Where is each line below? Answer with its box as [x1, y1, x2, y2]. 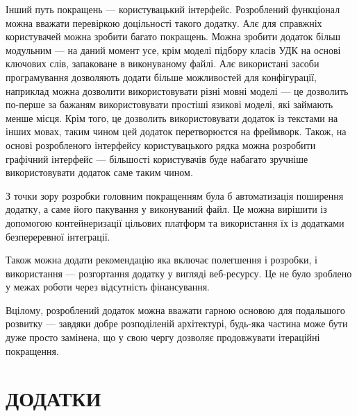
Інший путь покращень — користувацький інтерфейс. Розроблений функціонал [6, 2, 340, 16]
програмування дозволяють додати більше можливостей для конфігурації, [6, 69, 317, 84]
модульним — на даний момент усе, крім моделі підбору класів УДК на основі [6, 42, 341, 57]
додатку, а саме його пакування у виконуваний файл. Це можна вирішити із [6, 202, 327, 216]
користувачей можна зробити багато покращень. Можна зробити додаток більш [6, 29, 341, 44]
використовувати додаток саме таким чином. [6, 165, 193, 180]
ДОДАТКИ [6, 384, 101, 413]
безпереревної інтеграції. [6, 229, 110, 243]
